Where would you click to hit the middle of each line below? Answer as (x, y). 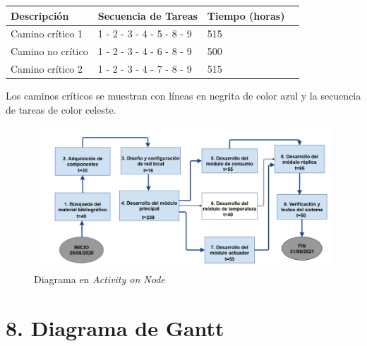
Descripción (40, 15)
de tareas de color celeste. (61, 109)
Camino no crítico (49, 51)
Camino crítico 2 (47, 69)
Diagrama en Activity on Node (100, 279)
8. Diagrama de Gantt (115, 328)
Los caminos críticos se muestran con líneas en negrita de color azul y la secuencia (183, 96)
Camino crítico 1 (47, 34)
